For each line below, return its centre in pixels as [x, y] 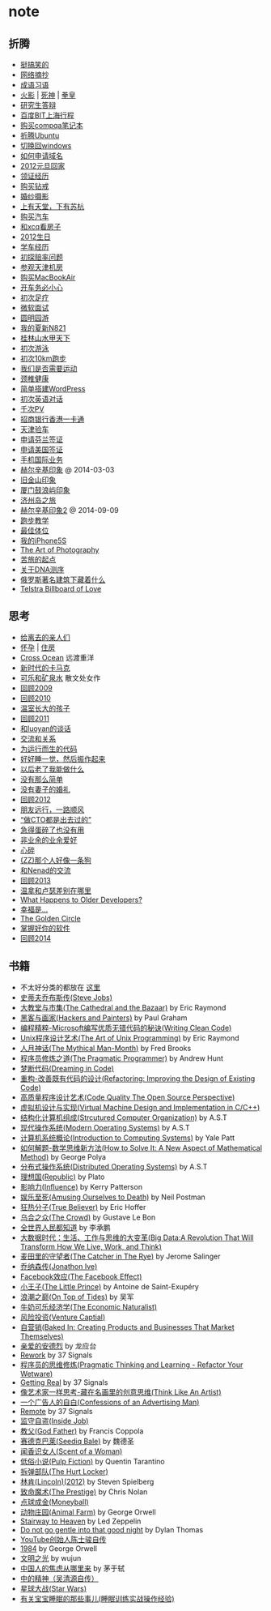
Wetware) [36, 1374]
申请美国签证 [41, 449]
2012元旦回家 [42, 166]
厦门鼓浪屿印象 [45, 490]
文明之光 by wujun [51, 1558]
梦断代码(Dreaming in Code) [67, 1068]
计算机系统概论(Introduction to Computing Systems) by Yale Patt [127, 1138]
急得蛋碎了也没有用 [52, 830]
